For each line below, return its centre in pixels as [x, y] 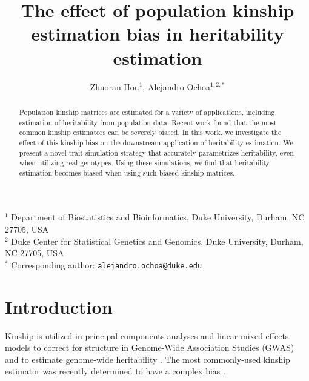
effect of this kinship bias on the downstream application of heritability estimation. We [156, 142]
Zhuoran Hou [115, 86]
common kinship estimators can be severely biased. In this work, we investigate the [150, 132]
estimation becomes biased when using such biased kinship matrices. [127, 172]
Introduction [59, 306]
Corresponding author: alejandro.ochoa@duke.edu [107, 264]
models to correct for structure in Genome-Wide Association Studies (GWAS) [150, 347]
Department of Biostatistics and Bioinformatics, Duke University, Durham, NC [158, 217]
